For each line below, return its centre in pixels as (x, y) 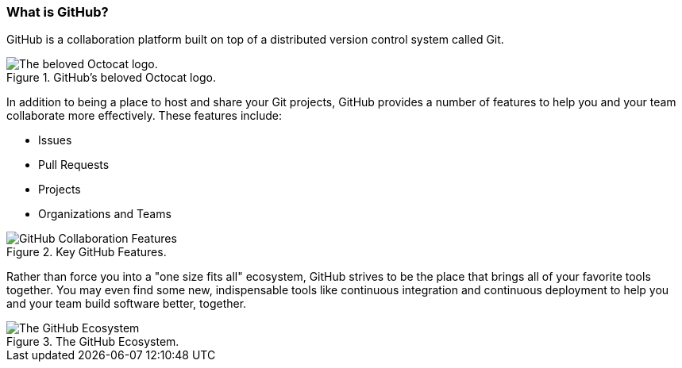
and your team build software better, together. (127, 304)
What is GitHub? (58, 12)
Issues (55, 140)
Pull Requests (74, 165)
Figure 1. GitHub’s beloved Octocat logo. (111, 78)
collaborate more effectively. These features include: (144, 116)
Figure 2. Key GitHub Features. (87, 252)
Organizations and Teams (105, 214)
